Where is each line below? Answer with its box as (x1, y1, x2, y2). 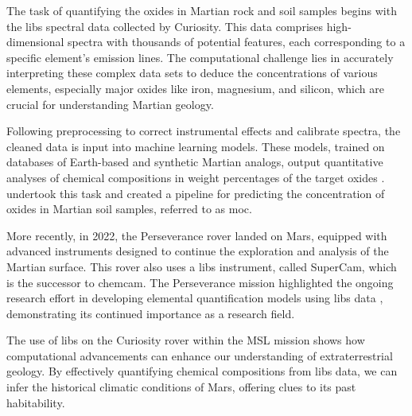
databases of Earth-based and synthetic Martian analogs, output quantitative (6, 154, 383, 170)
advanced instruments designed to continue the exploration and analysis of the (6, 243, 389, 259)
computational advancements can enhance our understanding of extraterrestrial (6, 347, 393, 364)
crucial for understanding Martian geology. (6, 95, 214, 112)
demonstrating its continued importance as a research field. (6, 305, 295, 321)
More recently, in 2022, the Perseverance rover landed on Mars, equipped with (6, 227, 387, 243)
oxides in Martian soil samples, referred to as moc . (6, 200, 252, 217)
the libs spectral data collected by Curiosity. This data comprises (6, 17, 324, 34)
